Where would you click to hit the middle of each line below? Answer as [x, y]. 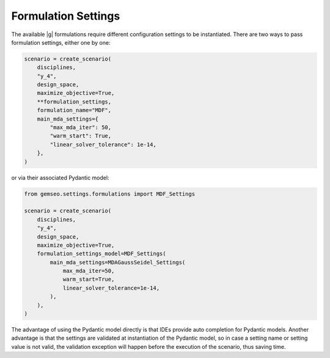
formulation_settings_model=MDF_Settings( [101, 254]
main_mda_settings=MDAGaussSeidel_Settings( [118, 262]
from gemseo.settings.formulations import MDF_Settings [110, 194]
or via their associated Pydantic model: [60, 177]
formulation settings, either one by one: [61, 42]
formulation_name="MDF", [74, 110]
